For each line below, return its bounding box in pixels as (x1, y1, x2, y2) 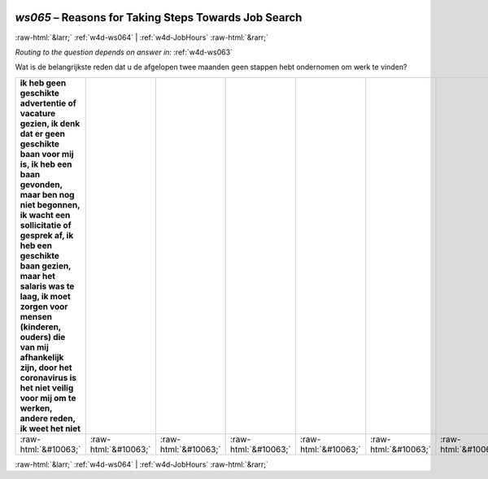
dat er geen (20, 128, 65, 139)
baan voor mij (20, 148, 74, 159)
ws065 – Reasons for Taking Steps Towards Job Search (15, 11, 303, 24)
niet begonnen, (20, 199, 81, 211)
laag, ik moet (20, 290, 71, 302)
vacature (20, 107, 56, 119)
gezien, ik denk (20, 118, 81, 129)
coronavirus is (20, 372, 77, 383)
